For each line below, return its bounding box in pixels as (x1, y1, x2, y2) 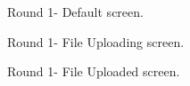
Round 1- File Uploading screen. (7, 32, 185, 51)
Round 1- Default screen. (7, 3, 144, 20)
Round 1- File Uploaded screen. (7, 62, 180, 81)
